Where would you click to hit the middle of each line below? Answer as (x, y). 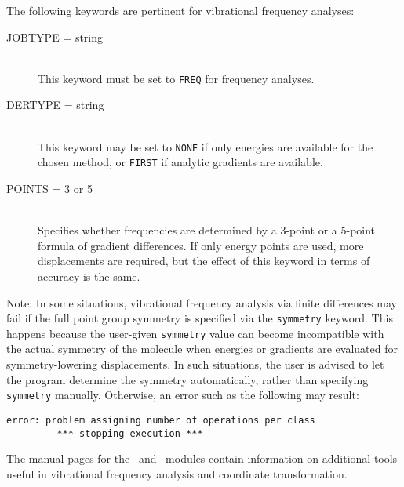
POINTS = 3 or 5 (49, 188)
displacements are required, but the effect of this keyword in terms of (204, 261)
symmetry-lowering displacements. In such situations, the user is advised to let (195, 364)
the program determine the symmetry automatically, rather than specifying (187, 379)
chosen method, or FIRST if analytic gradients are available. (180, 162)
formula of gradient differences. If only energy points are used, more (201, 245)
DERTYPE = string (55, 105)
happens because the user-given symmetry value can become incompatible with (195, 333)
